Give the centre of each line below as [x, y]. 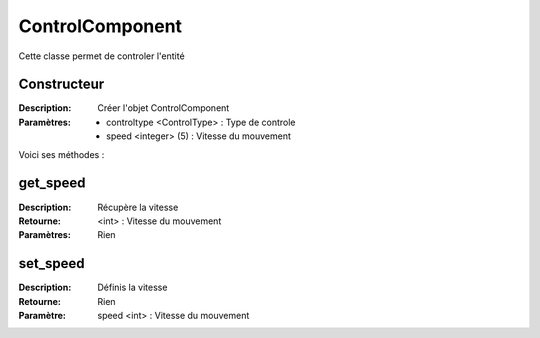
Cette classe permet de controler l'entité [101, 56]
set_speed [51, 263]
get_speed [52, 183]
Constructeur [61, 84]
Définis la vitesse [132, 287]
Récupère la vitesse [138, 207]
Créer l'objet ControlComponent [163, 108]
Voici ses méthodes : [61, 154]
